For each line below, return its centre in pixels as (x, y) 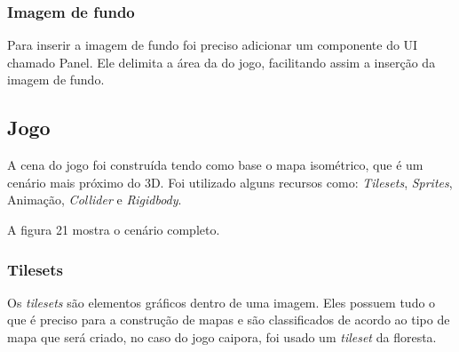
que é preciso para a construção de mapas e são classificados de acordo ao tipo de (229, 320)
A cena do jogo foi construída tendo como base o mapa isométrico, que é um (215, 165)
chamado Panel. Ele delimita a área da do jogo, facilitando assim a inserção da (222, 62)
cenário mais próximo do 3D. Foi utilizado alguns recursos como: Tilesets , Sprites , (230, 182)
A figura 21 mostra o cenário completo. (114, 229)
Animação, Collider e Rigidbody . (95, 200)
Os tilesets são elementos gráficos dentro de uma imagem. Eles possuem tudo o (222, 302)
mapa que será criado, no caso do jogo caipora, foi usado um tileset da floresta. (222, 336)
